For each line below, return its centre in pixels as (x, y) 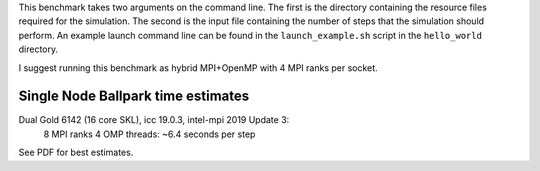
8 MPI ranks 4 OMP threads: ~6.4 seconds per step (149, 134)
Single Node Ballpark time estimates (134, 96)
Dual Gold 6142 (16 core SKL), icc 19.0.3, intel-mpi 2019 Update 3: (154, 120)
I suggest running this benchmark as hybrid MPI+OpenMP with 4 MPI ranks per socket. (198, 67)
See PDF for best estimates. (76, 152)
